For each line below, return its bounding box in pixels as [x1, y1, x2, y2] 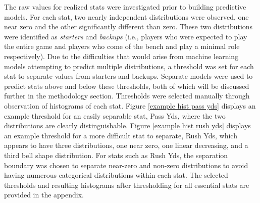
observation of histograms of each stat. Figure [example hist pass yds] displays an [4, 100, 256, 111]
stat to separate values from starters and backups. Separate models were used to [4, 71, 253, 81]
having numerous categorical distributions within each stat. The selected [4, 170, 228, 180]
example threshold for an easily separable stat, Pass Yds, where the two [4, 110, 226, 121]
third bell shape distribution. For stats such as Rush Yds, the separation [4, 149, 228, 160]
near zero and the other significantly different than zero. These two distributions [4, 21, 253, 32]
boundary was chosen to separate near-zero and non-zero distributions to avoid [4, 160, 248, 170]
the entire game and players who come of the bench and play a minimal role [4, 41, 240, 52]
